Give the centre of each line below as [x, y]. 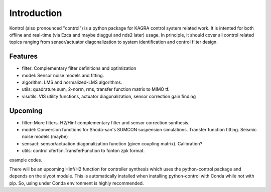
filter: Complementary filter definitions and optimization [79, 68]
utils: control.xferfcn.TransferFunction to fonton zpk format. [83, 151]
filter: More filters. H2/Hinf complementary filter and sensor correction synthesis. [106, 122]
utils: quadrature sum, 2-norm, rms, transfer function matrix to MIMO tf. [96, 89]
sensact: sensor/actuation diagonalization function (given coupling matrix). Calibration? [112, 143]
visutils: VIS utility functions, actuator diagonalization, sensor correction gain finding [109, 96]
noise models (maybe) [45, 137]
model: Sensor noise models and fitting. [63, 75]
